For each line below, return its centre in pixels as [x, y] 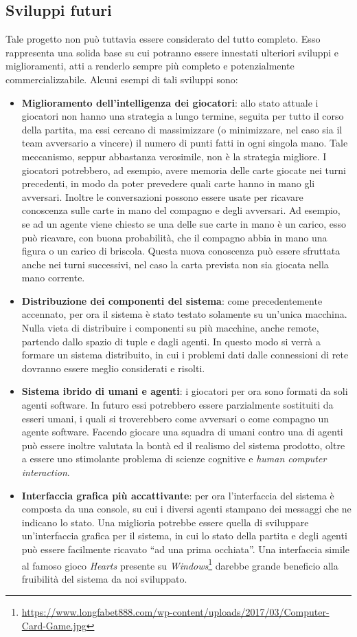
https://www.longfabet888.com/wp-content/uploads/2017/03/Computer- [175, 612]
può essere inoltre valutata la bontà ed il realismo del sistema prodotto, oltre [183, 445]
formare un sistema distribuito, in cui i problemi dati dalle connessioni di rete [185, 355]
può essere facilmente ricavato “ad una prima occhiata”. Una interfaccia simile [185, 549]
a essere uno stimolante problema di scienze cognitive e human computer [174, 458]
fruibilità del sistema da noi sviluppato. [104, 578]
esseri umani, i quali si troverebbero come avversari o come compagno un [175, 418]
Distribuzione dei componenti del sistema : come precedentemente [172, 300]
